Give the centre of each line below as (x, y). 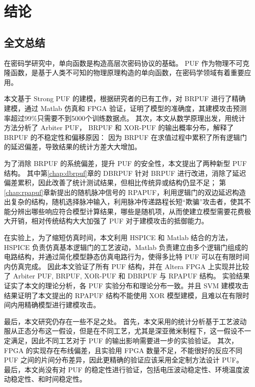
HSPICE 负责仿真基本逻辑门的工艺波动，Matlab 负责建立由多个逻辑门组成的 (126, 247)
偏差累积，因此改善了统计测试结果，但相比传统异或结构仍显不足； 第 (115, 182)
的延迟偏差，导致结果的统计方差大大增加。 (73, 147)
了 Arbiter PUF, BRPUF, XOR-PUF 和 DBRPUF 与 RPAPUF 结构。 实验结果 (127, 276)
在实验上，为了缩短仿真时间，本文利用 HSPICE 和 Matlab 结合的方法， (118, 237)
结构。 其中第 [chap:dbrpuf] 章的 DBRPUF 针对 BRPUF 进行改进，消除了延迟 (125, 173)
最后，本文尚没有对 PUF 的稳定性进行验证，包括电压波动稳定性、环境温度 (123, 369)
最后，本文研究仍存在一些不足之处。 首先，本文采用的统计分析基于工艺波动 (125, 321)
